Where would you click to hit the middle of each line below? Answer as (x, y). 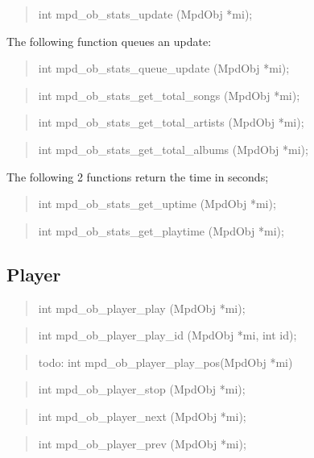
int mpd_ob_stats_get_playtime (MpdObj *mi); (161, 230)
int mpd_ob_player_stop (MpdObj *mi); (142, 389)
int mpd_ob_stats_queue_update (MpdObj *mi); (164, 68)
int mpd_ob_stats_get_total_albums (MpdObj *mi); (173, 149)
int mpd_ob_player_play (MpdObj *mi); (142, 308)
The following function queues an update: (109, 41)
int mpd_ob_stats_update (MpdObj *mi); (145, 14)
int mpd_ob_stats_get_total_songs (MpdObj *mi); (169, 95)
